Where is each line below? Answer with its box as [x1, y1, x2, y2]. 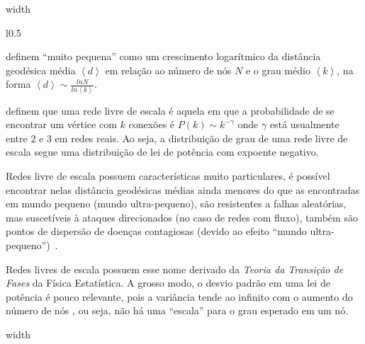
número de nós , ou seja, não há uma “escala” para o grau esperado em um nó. [6, 303, 349, 318]
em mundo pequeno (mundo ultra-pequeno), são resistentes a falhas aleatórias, [6, 196, 347, 211]
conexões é [128, 117, 175, 132]
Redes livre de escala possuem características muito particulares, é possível [6, 168, 330, 183]
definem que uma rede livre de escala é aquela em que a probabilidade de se [6, 103, 335, 117]
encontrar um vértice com [6, 117, 117, 132]
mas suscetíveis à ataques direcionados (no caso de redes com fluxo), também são [6, 210, 358, 224]
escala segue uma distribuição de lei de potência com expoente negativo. [6, 144, 319, 159]
